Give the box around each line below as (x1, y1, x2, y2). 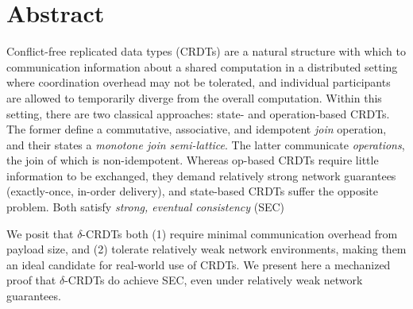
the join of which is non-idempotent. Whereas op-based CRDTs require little (6, 152, 379, 168)
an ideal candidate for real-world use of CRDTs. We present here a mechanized (6, 256, 391, 272)
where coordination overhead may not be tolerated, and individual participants (6, 74, 391, 91)
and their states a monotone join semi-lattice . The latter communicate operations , (6, 136, 405, 153)
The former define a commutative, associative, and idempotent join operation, (6, 121, 387, 137)
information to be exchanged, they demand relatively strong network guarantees (6, 167, 396, 183)
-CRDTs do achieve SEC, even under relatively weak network (64, 272, 363, 288)
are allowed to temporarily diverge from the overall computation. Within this (6, 89, 382, 106)
